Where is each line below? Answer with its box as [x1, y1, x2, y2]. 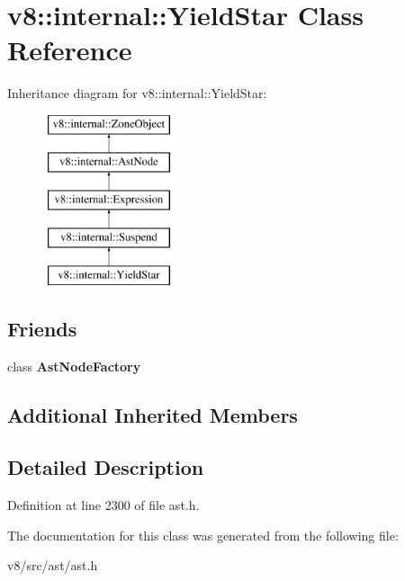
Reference [7, 31, 132, 68]
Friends [7, 314, 77, 342]
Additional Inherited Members [7, 400, 298, 428]
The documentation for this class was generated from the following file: [7, 525, 399, 544]
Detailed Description [7, 453, 204, 481]
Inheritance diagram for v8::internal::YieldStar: [7, 84, 267, 103]
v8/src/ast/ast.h [7, 556, 98, 575]
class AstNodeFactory [7, 356, 141, 375]
